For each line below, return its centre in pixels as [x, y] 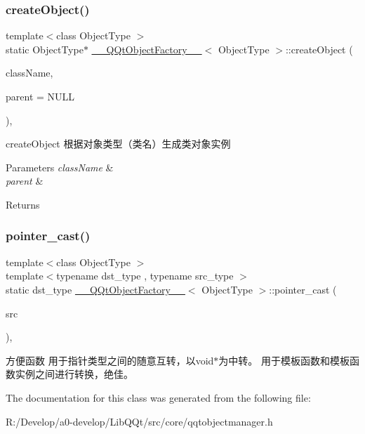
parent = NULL [40, 96]
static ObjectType [45, 49]
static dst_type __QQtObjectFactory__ [95, 289]
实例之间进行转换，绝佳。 [74, 374]
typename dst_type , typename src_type [145, 276]
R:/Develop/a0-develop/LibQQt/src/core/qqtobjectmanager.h [139, 421]
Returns [23, 204]
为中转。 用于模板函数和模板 [284, 360]
